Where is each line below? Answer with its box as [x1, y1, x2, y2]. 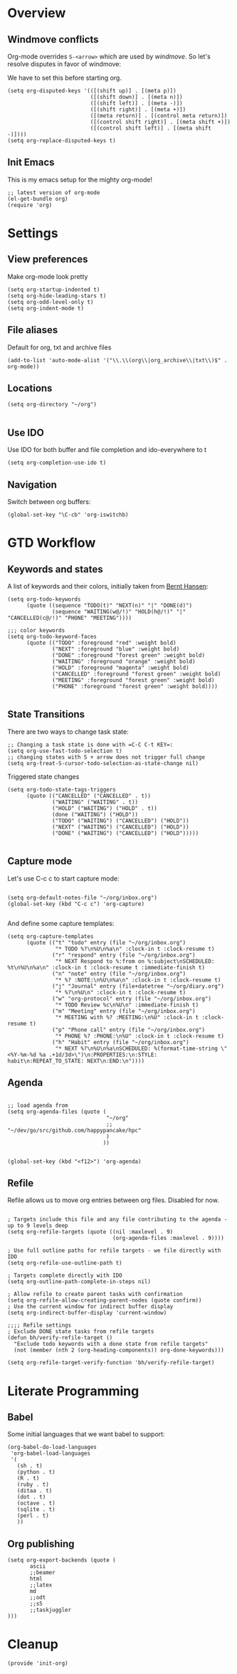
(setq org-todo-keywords [7, 596, 81, 603]
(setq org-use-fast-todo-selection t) [7, 747, 122, 754]
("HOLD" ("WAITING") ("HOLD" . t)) [52, 804, 158, 812]
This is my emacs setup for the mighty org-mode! [7, 175, 153, 184]
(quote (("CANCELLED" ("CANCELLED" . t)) [26, 792, 152, 799]
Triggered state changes [7, 772, 80, 781]
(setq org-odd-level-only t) [7, 298, 94, 305]
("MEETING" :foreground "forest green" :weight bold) [52, 677, 215, 684]
